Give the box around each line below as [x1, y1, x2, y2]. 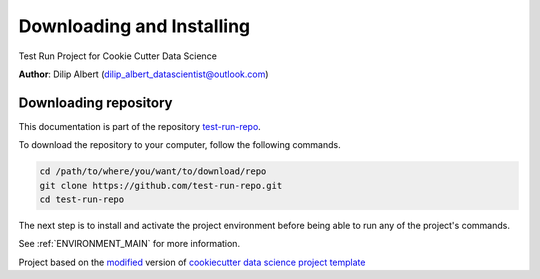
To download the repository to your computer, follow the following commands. [18, 139, 341, 151]
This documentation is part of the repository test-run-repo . [18, 120, 262, 132]
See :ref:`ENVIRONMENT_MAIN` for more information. [18, 238, 240, 250]
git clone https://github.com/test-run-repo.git [39, 180, 283, 191]
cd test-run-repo [39, 194, 125, 205]
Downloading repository [18, 94, 173, 111]
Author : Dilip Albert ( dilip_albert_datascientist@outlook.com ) [18, 68, 269, 80]
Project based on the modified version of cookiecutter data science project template [18, 256, 366, 268]
